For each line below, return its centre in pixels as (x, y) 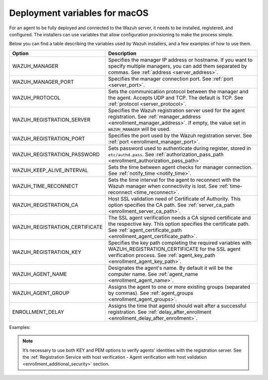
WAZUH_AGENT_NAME (39, 274)
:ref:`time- (231, 186)
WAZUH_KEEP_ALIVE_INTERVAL (50, 170)
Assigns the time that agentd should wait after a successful (177, 306)
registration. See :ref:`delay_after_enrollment (160, 312)
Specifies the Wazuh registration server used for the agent (176, 110)
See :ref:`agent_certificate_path (145, 230)
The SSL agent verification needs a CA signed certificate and (179, 217)
